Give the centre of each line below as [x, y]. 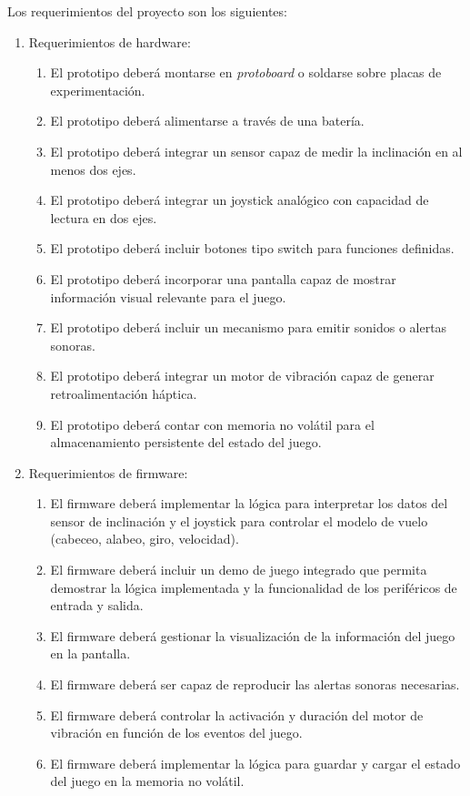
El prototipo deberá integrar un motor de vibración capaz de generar [242, 376]
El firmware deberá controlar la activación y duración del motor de [237, 714]
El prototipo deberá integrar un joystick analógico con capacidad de [240, 200]
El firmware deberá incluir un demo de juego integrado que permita [239, 570]
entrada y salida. [97, 605]
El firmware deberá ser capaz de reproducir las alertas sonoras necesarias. [255, 684]
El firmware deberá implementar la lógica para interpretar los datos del [249, 503]
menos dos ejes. [93, 169]
